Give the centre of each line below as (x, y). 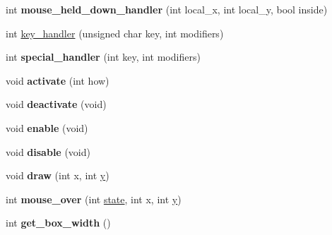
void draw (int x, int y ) (58, 175)
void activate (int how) (58, 80)
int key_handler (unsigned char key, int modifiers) (115, 33)
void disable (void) (48, 151)
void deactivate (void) (56, 104)
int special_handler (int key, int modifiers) (103, 57)
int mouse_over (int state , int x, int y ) (94, 199)
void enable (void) (47, 127)
